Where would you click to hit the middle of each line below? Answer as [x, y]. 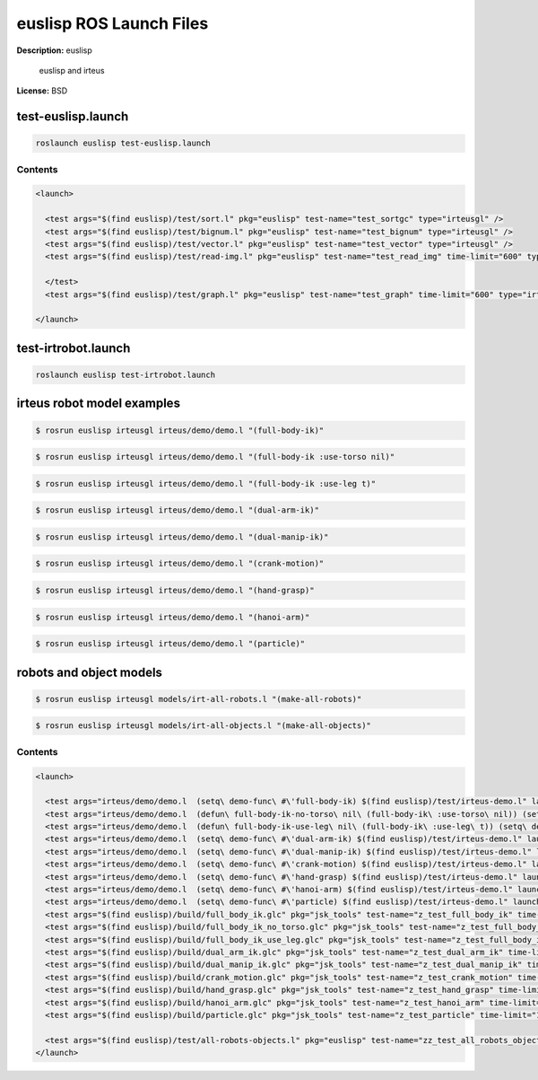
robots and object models [90, 672]
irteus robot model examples [99, 404]
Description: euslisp [55, 50]
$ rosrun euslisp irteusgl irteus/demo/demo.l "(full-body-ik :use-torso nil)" [215, 457]
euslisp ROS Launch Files [113, 23]
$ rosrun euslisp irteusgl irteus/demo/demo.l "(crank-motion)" [180, 564]
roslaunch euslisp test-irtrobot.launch [125, 374]
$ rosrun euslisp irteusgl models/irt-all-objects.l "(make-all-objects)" [204, 726]
